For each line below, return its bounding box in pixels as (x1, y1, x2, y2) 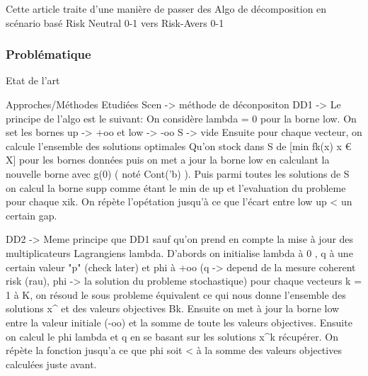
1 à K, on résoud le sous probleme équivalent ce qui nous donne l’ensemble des (6, 287, 346, 302)
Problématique (6, 45, 91, 63)
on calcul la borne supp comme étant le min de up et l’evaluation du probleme (6, 180, 346, 195)
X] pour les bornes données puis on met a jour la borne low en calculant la (6, 152, 330, 167)
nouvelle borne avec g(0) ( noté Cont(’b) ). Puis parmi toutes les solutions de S (6, 166, 350, 181)
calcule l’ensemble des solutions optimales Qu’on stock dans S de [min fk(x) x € (6, 138, 352, 153)
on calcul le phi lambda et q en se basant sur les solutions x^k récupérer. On (6, 329, 338, 343)
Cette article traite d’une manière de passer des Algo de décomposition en (6, 1, 327, 16)
